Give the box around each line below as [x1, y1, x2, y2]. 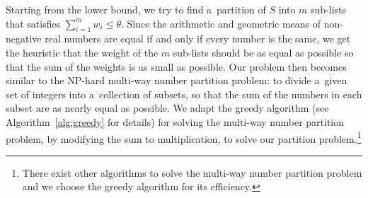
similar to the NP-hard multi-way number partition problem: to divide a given [6, 73, 347, 88]
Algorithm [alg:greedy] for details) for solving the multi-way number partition [6, 114, 345, 129]
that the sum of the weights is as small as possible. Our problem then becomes [6, 59, 347, 74]
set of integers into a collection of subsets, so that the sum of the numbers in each [6, 86, 362, 101]
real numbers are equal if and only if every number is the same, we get [45, 31, 351, 46]
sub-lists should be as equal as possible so [173, 45, 354, 59]
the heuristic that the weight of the [6, 45, 159, 59]
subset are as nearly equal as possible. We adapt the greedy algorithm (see [6, 100, 329, 115]
